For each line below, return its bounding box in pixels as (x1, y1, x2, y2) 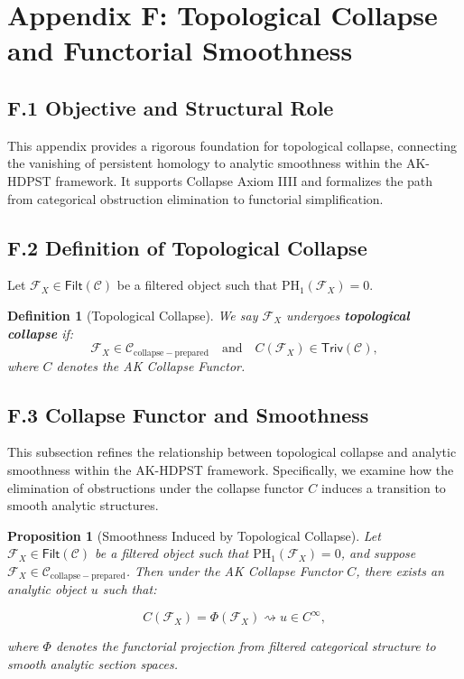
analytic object (7, 580, 87, 599)
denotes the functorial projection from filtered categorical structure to (55, 637, 436, 656)
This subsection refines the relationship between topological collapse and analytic (7, 442, 457, 461)
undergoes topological (286, 305, 410, 324)
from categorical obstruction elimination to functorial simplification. (7, 189, 384, 208)
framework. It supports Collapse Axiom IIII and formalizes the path (55, 171, 433, 190)
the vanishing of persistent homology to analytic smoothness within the (7, 153, 403, 172)
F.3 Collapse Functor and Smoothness (7, 400, 369, 428)
